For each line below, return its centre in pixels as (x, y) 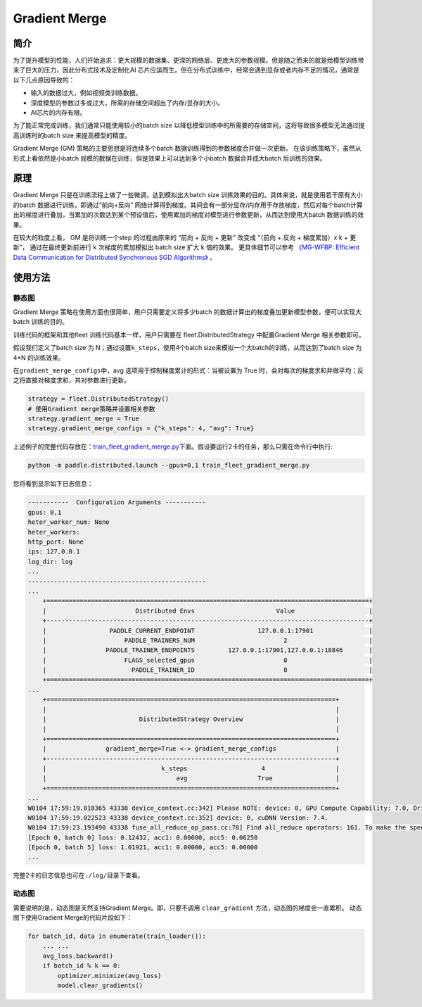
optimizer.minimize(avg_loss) (109, 976)
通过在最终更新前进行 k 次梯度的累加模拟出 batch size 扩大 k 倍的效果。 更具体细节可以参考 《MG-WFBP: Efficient (195, 247)
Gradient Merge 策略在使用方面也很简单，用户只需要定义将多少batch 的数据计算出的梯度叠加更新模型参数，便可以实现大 (187, 312)
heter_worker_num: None (69, 522)
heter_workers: (54, 532)
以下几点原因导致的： (44, 80)
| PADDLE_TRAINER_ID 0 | (207, 670)
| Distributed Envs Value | (207, 611)
